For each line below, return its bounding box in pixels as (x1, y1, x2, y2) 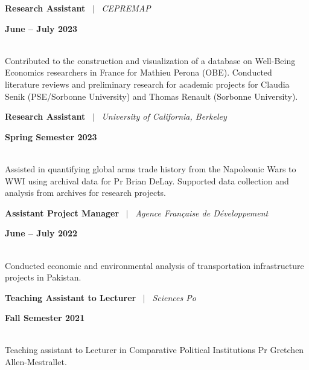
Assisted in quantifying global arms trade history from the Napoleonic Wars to (5, 162, 296, 175)
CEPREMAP (101, 2, 151, 14)
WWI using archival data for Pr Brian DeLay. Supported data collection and (5, 174, 289, 187)
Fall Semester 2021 (5, 311, 85, 324)
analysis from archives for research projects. (5, 186, 166, 199)
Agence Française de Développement (135, 206, 269, 219)
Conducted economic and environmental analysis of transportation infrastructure (5, 259, 304, 271)
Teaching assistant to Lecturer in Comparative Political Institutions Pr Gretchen (5, 343, 304, 356)
